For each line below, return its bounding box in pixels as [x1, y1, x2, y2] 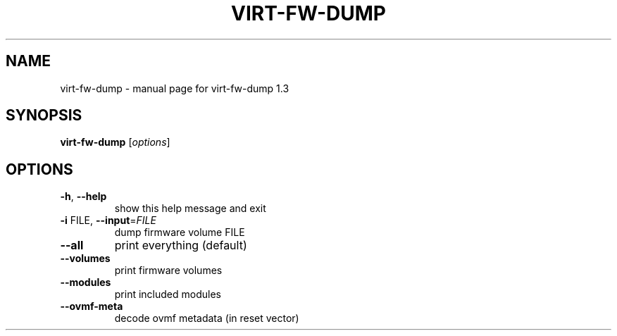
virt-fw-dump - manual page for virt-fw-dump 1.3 [60, 82, 289, 94]
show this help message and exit [114, 202, 266, 215]
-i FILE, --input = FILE [60, 214, 156, 227]
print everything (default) [114, 238, 247, 253]
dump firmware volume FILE [114, 226, 245, 239]
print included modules [114, 288, 221, 301]
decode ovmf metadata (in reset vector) [114, 312, 299, 325]
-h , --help [60, 190, 107, 203]
